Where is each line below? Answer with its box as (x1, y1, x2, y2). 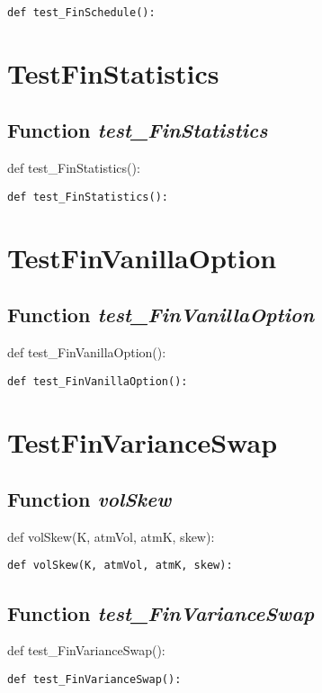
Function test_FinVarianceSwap (7, 598, 315, 626)
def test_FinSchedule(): (7, 6, 156, 19)
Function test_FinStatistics (7, 116, 268, 144)
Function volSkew (7, 485, 172, 513)
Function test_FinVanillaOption (7, 301, 315, 328)
